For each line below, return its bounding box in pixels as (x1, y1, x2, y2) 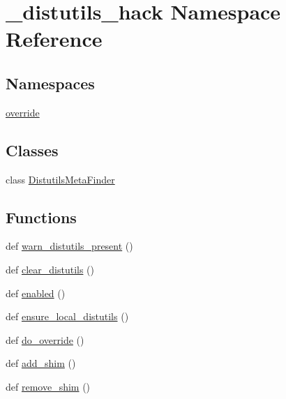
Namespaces (6, 72, 95, 93)
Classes (6, 139, 59, 160)
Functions (6, 206, 77, 227)
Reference (6, 24, 103, 53)
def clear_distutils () (6, 262, 94, 276)
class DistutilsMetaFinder (6, 172, 115, 186)
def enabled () (6, 285, 66, 300)
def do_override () (6, 332, 84, 347)
